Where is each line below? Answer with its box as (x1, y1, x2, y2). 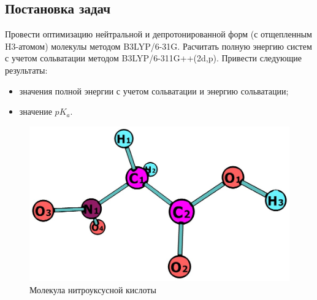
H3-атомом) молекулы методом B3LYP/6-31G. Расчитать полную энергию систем (5, 39, 312, 52)
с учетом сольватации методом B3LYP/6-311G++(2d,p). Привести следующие (5, 52, 302, 64)
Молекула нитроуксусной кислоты (29, 283, 156, 296)
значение (19, 105, 52, 118)
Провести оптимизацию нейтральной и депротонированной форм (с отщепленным (5, 28, 312, 40)
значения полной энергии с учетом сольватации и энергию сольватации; (19, 84, 289, 97)
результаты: (5, 63, 48, 76)
